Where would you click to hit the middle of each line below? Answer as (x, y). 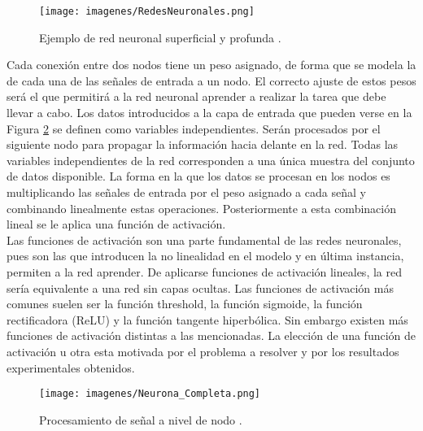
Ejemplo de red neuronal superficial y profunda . (160, 37)
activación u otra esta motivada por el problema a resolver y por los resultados (203, 351)
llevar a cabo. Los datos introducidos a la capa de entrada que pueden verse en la (209, 113)
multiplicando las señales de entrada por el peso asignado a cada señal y (186, 192)
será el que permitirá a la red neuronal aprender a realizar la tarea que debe (196, 96)
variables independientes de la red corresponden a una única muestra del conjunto (211, 160)
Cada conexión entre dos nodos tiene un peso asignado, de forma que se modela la (211, 65)
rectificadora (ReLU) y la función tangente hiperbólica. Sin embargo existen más (207, 319)
